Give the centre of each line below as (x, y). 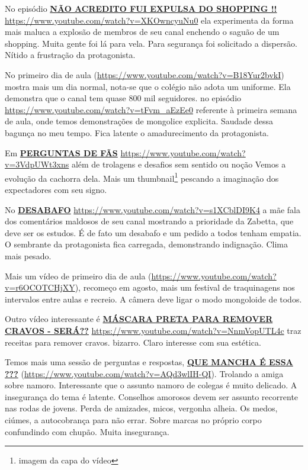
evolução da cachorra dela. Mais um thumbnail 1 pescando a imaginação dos (142, 177)
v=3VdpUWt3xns (37, 164)
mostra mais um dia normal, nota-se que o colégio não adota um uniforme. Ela (148, 86)
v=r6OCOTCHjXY (40, 287)
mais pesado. (28, 255)
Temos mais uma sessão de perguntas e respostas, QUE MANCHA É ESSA (149, 362)
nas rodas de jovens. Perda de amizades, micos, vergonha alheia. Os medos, (141, 408)
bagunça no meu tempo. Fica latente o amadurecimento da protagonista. (137, 132)
